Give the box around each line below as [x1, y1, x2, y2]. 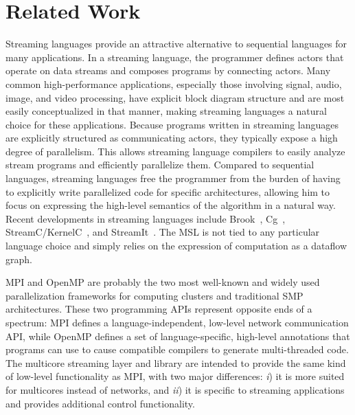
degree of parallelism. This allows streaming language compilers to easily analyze [5, 144, 345, 158]
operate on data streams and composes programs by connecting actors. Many [5, 63, 331, 78]
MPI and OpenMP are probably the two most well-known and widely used [5, 275, 320, 289]
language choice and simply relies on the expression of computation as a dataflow [5, 238, 347, 253]
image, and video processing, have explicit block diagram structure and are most [5, 90, 345, 104]
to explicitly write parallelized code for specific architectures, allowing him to [5, 184, 330, 199]
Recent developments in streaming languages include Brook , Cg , [5, 211, 286, 225]
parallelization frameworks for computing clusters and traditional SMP [5, 288, 304, 302]
